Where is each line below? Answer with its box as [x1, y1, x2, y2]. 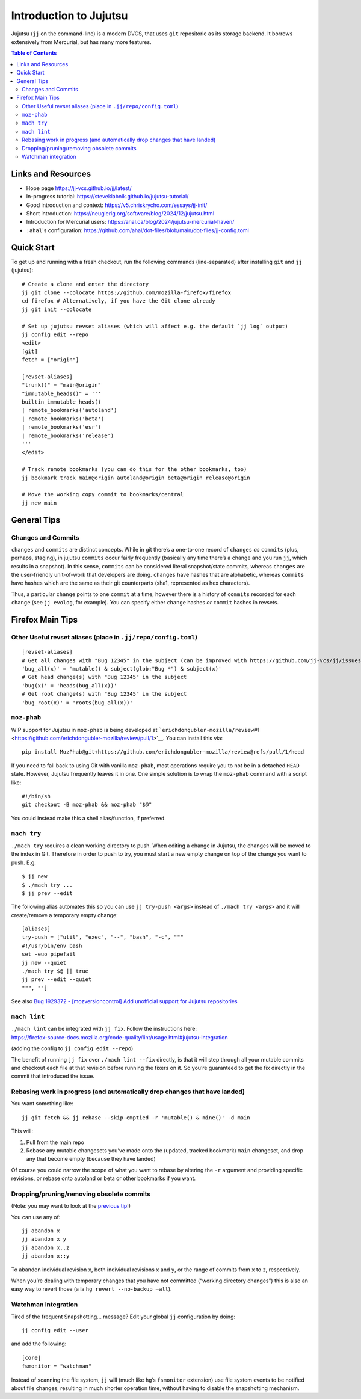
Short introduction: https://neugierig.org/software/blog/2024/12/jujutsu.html [26, 210, 215, 217]
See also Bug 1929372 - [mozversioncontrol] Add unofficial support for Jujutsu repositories [11, 998, 238, 1005]
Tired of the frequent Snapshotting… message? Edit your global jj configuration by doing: [11, 1313, 236, 1320]
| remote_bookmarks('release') [22, 432, 114, 439]
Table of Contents [11, 49, 57, 57]
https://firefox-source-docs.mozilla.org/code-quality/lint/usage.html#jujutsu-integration [11, 1033, 228, 1041]
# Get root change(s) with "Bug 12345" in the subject [22, 690, 187, 698]
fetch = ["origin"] [22, 357, 79, 363]
